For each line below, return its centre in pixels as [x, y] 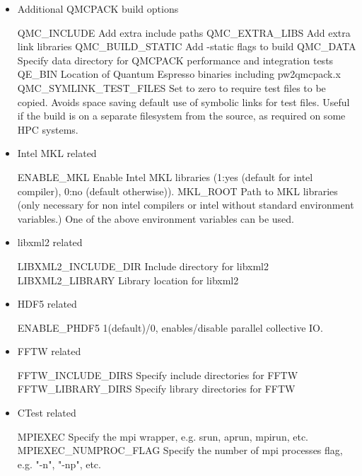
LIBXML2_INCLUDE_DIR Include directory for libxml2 [143, 266]
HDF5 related [47, 304]
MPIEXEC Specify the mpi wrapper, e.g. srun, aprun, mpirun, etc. [163, 436]
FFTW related [49, 351]
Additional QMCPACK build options [98, 8]
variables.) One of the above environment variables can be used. [156, 218]
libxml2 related [50, 242]
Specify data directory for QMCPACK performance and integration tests [175, 60]
